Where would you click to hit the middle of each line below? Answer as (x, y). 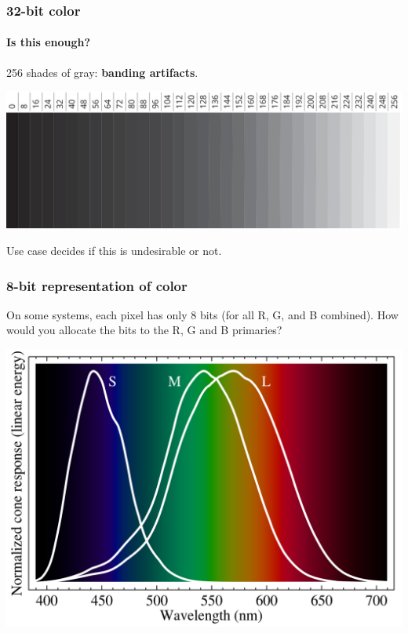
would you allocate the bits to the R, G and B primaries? (144, 330)
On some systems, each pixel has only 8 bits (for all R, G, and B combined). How (202, 314)
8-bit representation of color (97, 285)
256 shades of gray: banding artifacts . (102, 72)
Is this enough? (49, 42)
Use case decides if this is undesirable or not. (114, 251)
